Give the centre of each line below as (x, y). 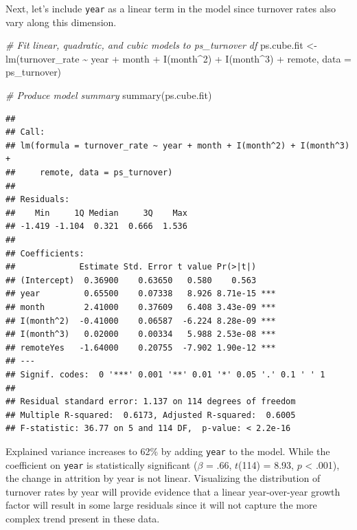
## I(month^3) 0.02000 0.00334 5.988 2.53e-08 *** (141, 334)
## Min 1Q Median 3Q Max (96, 213)
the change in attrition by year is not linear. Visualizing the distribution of (163, 478)
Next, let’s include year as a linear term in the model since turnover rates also (171, 8)
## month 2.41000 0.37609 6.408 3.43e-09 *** (141, 307)
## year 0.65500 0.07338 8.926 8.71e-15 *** (141, 294)
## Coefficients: (45, 253)
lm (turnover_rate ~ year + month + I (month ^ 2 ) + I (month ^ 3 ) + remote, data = (178, 58)
